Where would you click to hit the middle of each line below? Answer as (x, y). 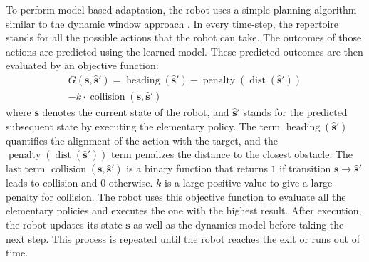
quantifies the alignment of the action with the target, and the (142, 140)
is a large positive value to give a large (249, 183)
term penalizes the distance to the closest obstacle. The (232, 154)
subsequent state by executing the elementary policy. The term (143, 126)
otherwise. (131, 183)
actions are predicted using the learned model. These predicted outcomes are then (184, 51)
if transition (305, 168)
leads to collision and (52, 183)
